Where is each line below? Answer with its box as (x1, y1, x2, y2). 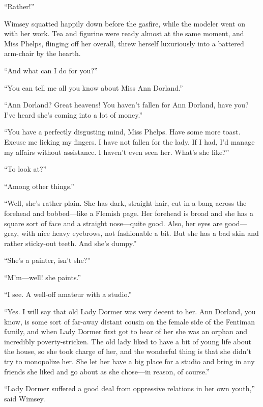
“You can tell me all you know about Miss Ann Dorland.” (4, 82, 183, 93)
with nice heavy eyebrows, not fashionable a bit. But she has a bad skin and (21, 228, 259, 238)
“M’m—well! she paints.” (4, 272, 81, 282)
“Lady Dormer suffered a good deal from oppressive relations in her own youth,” (4, 383, 255, 394)
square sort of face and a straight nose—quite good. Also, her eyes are (4, 218, 223, 228)
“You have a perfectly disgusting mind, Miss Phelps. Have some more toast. (4, 126, 241, 137)
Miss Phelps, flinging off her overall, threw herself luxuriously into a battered (4, 38, 244, 48)
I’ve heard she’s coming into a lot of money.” (4, 109, 143, 120)
